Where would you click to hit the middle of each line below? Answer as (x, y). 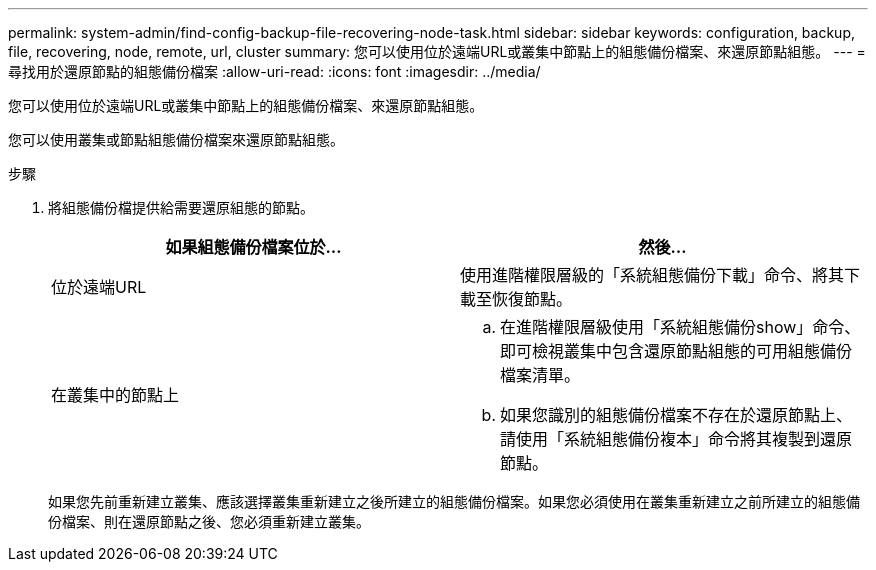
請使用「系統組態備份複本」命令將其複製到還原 (676, 439)
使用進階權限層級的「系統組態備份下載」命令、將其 (652, 275)
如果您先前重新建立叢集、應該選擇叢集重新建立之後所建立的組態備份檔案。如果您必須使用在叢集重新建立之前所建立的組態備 (454, 501)
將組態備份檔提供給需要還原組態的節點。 (181, 207)
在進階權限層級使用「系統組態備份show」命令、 (680, 327)
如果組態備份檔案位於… (253, 247)
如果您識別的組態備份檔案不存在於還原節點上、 (676, 415)
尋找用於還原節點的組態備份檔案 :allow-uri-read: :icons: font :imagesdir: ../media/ (274, 71)
